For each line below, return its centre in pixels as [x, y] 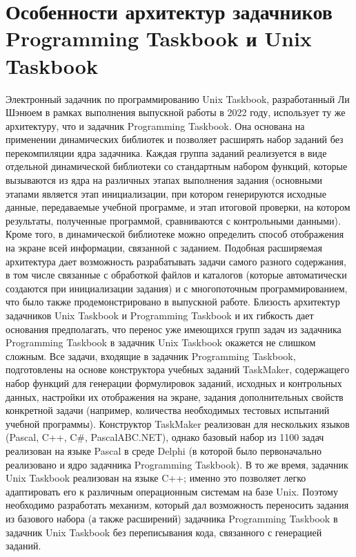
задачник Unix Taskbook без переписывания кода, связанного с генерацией [164, 532]
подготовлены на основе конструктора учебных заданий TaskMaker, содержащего [178, 369]
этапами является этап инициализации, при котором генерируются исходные [166, 193]
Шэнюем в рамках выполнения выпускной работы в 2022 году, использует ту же [176, 112]
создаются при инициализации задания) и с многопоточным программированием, [177, 288]
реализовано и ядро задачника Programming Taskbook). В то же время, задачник [177, 464]
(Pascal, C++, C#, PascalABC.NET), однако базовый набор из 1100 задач [165, 437]
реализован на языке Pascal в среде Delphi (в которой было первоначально [164, 450]
